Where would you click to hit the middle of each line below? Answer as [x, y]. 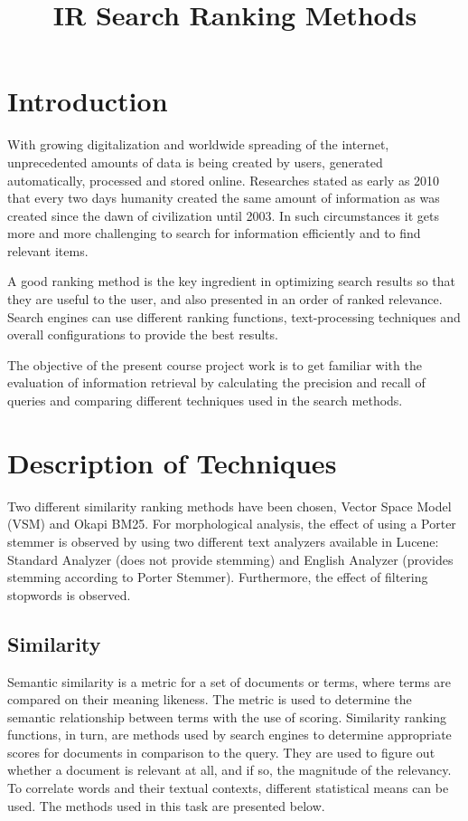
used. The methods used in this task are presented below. [166, 805]
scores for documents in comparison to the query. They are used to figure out [221, 752]
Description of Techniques [172, 462]
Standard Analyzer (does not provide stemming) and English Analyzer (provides [230, 559]
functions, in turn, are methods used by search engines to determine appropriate [229, 735]
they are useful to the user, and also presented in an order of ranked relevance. [225, 299]
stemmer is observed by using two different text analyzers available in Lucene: [223, 541]
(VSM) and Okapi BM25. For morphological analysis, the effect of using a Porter [232, 524]
